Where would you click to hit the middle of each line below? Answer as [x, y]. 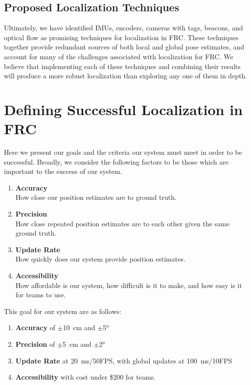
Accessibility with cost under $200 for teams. [85, 377]
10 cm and [79, 327]
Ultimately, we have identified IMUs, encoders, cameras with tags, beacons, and [124, 28]
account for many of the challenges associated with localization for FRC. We [119, 56]
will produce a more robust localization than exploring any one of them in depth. [126, 76]
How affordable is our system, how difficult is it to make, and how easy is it [129, 285]
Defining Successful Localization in [123, 109]
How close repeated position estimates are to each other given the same [122, 223]
